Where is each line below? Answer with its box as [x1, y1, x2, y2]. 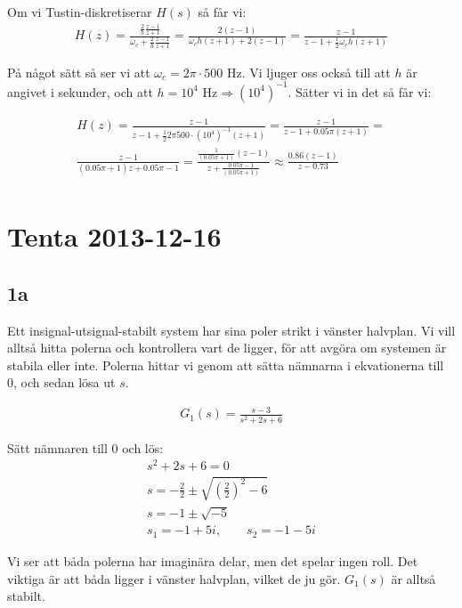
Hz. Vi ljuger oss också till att [226, 62, 391, 81]
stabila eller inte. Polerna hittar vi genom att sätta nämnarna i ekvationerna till [7, 355, 444, 374]
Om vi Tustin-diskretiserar [7, 3, 152, 20]
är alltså [391, 569, 436, 588]
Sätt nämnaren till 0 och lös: [7, 438, 164, 457]
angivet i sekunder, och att [7, 82, 153, 101]
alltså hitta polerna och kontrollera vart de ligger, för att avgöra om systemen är [7, 338, 447, 357]
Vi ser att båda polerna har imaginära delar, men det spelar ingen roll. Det [7, 551, 418, 570]
